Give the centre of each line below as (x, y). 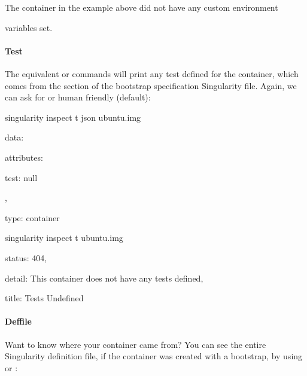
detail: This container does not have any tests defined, (104, 278)
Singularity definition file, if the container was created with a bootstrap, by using (154, 356)
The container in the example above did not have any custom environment (142, 7)
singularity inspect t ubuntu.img (64, 238)
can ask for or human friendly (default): (78, 97)
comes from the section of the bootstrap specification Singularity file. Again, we (151, 85)
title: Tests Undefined (44, 298)
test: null (21, 177)
